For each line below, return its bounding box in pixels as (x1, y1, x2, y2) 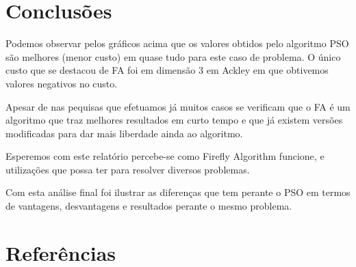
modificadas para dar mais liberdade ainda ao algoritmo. (5, 126, 243, 140)
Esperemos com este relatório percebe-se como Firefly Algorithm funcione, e (5, 149, 325, 163)
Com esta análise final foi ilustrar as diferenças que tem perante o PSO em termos (5, 185, 351, 199)
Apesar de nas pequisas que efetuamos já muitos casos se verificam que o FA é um (5, 99, 351, 113)
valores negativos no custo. (5, 76, 118, 90)
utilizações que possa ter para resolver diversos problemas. (5, 162, 250, 176)
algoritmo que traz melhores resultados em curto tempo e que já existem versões (5, 113, 343, 127)
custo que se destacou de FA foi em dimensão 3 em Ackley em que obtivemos (5, 63, 329, 77)
